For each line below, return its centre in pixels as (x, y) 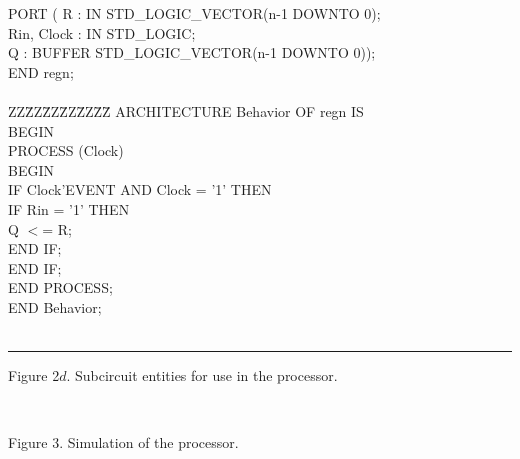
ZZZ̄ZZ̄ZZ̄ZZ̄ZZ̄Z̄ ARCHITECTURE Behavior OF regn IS (186, 110)
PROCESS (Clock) (66, 150)
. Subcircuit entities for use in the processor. (202, 375)
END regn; (41, 71)
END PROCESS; (60, 287)
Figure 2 (34, 375)
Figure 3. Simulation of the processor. (123, 442)
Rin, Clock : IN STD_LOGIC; (102, 32)
